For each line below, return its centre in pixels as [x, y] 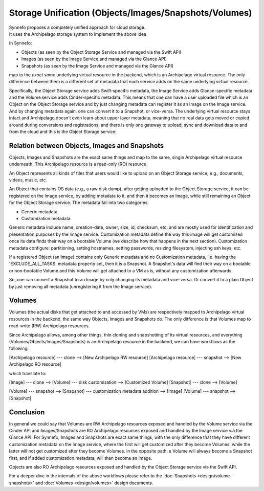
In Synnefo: [21, 43]
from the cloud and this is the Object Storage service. [63, 132]
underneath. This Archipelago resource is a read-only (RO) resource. [78, 164]
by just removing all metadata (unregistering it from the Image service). [81, 287]
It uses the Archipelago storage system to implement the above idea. [78, 34]
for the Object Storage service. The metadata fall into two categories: [79, 202]
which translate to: [28, 373]
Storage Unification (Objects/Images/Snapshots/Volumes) [131, 13]
